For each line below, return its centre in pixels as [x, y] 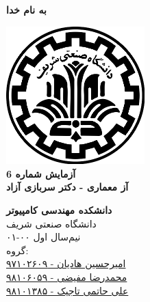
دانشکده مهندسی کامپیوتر [59, 209]
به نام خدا [26, 10]
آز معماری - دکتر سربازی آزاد [67, 187]
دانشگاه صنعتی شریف [51, 223]
